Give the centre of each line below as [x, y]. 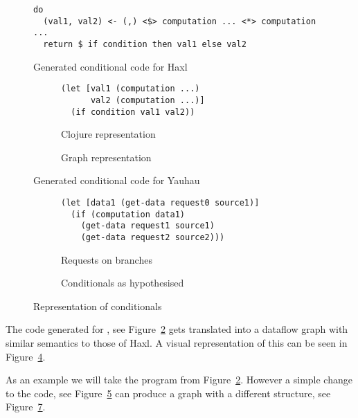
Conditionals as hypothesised [123, 283]
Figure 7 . [26, 407]
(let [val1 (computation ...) [131, 89]
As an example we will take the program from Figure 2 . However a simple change [179, 380]
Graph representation [106, 157]
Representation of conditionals [98, 306]
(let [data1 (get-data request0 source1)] [160, 202]
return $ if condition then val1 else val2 [145, 44]
